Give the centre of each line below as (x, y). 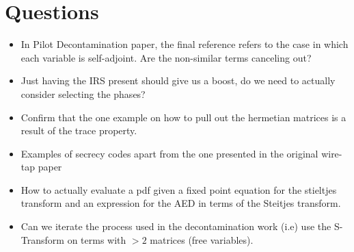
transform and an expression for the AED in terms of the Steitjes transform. (181, 203)
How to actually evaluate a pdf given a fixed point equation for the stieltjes (179, 189)
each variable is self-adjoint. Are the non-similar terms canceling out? (166, 57)
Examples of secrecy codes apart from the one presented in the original (169, 153)
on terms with (97, 239)
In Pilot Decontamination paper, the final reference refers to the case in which (185, 44)
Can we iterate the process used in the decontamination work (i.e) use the (176, 226)
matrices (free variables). (202, 239)
